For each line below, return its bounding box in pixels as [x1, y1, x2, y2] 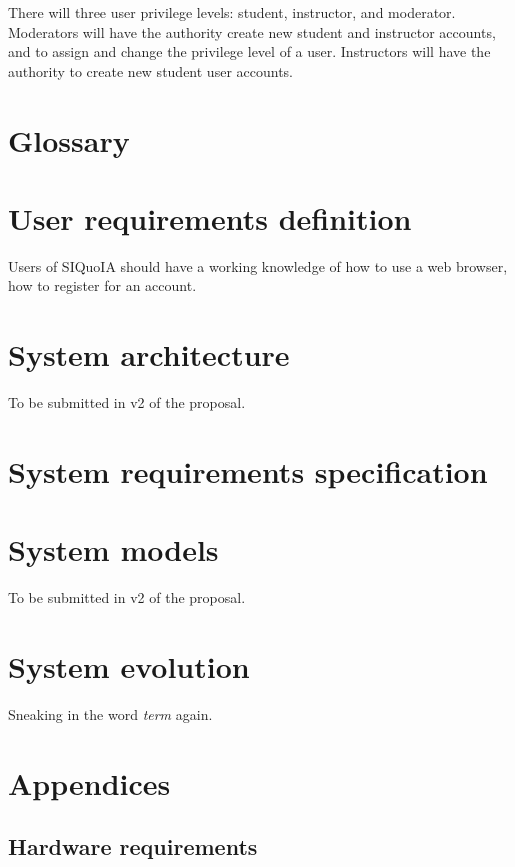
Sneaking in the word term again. [8, 704, 213, 724]
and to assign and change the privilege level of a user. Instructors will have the [8, 41, 491, 62]
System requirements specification [8, 450, 488, 491]
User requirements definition [8, 197, 412, 238]
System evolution [8, 646, 250, 687]
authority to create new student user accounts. [8, 60, 293, 81]
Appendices [8, 762, 171, 803]
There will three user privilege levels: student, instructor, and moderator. [8, 2, 456, 22]
